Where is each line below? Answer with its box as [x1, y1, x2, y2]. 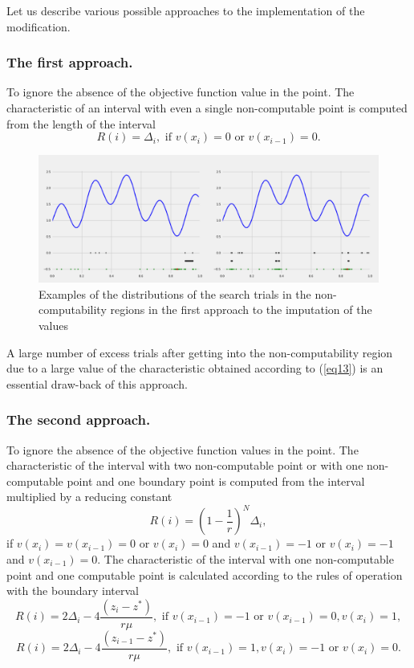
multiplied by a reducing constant [6, 488, 172, 505]
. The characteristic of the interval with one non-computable [97, 551, 394, 568]
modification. [6, 18, 71, 35]
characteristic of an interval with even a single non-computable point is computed [6, 100, 408, 116]
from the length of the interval [6, 115, 156, 132]
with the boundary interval [6, 582, 140, 599]
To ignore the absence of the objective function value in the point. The [6, 83, 355, 100]
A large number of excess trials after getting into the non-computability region [6, 344, 393, 360]
